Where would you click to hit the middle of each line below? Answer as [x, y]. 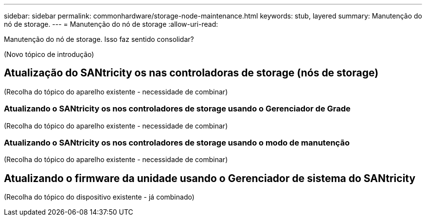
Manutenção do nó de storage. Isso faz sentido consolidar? [99, 39]
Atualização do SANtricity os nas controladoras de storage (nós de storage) [191, 73]
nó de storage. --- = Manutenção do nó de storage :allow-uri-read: [111, 24]
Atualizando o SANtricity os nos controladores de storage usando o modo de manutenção [177, 142]
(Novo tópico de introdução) [49, 54]
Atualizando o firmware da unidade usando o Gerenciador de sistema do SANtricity [210, 178]
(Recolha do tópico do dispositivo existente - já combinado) [99, 197]
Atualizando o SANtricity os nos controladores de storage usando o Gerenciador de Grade [177, 109]
